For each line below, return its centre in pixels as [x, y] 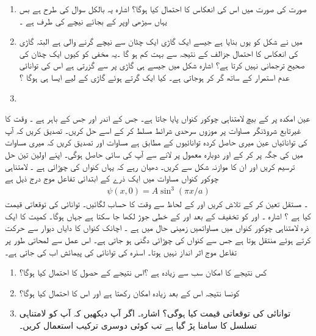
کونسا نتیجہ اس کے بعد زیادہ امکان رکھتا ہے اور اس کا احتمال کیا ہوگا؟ [129, 292]
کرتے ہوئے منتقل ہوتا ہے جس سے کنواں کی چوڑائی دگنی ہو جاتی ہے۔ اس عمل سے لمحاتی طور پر [158, 240]
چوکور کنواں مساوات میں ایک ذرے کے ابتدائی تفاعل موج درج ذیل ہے [112, 178]
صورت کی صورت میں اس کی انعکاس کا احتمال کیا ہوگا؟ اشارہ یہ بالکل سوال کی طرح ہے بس [163, 9]
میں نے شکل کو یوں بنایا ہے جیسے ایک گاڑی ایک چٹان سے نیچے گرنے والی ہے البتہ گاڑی [161, 41]
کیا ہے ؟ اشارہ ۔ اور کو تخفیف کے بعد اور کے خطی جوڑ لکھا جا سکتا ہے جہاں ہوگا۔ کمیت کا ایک [158, 215]
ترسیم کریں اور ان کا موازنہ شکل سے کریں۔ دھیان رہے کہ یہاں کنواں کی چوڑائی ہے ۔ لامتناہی [150, 166]
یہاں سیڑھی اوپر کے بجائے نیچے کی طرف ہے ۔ [93, 20]
